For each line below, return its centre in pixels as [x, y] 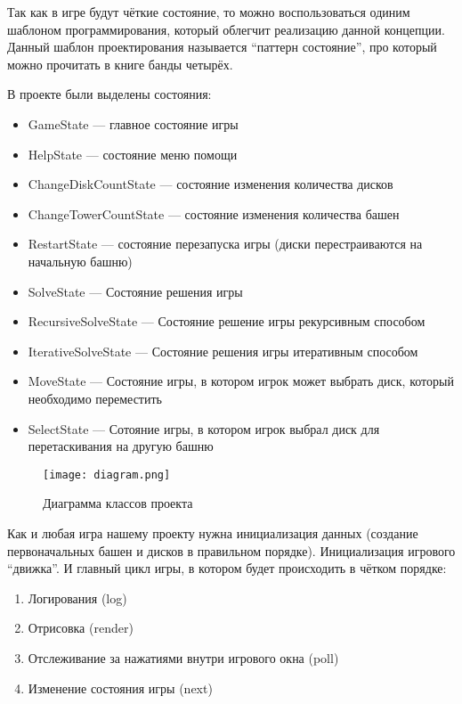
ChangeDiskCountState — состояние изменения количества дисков [211, 184]
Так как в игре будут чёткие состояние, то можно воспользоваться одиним [209, 12]
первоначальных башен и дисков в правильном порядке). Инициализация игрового [231, 550]
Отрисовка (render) [81, 628]
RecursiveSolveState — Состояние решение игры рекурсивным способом [227, 321]
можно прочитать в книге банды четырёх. [120, 64]
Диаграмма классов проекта [118, 503]
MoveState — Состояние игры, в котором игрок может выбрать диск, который [241, 381]
